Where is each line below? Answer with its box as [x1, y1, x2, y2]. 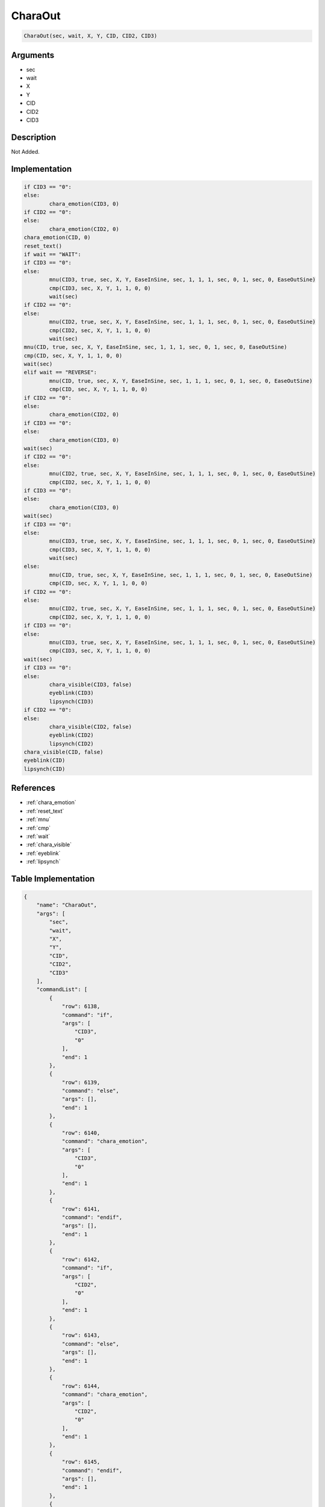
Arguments [11, 50, 55, 60]
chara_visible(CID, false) [23, 749, 104, 756]
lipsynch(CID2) [49, 740, 94, 747]
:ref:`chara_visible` [26, 841, 72, 848]
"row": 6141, [61, 1206, 101, 1212]
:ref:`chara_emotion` [26, 799, 76, 806]
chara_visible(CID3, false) [49, 681, 132, 688]
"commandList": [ [36, 986, 88, 993]
